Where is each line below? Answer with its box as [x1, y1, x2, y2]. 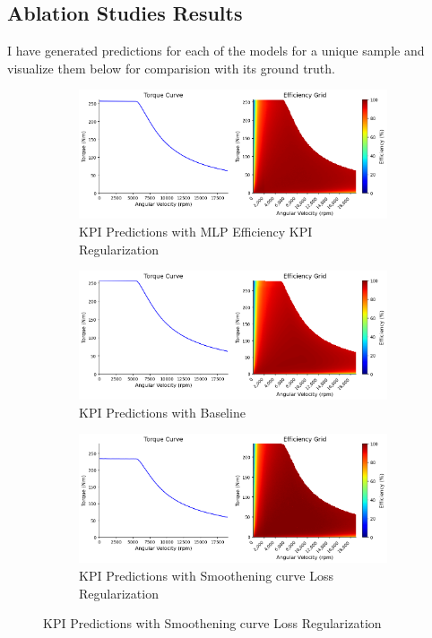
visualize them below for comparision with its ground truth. [7, 58, 335, 77]
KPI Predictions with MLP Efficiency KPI [79, 222, 313, 241]
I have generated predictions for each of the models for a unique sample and [7, 41, 425, 60]
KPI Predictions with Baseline [79, 402, 246, 421]
